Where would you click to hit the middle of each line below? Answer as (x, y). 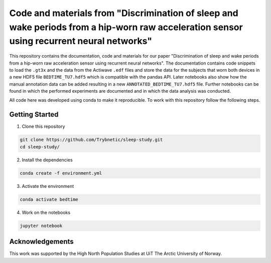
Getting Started (34, 114)
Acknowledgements (41, 242)
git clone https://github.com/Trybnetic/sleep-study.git (91, 140)
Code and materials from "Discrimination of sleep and (124, 13)
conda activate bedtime (49, 199)
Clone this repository (43, 126)
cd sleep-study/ (40, 147)
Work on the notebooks (46, 212)
